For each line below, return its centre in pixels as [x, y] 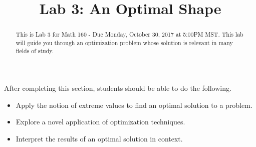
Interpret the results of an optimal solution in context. [99, 138]
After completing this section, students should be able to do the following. [118, 88]
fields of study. [35, 51]
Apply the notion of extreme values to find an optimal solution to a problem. [134, 105]
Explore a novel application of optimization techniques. [100, 122]
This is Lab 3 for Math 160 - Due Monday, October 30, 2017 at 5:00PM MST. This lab [130, 34]
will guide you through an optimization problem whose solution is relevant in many [124, 42]
